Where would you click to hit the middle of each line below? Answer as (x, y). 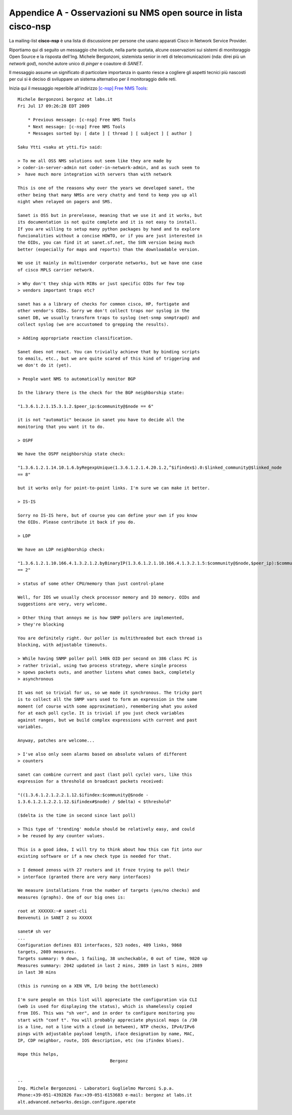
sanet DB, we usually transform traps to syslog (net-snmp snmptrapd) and (109, 317)
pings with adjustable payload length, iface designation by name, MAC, (106, 1034)
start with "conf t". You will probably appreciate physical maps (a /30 (108, 1020)
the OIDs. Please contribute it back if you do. (77, 522)
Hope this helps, (38, 1054)
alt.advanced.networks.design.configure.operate (77, 1102)
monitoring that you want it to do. (61, 427)
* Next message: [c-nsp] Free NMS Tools (77, 126)
